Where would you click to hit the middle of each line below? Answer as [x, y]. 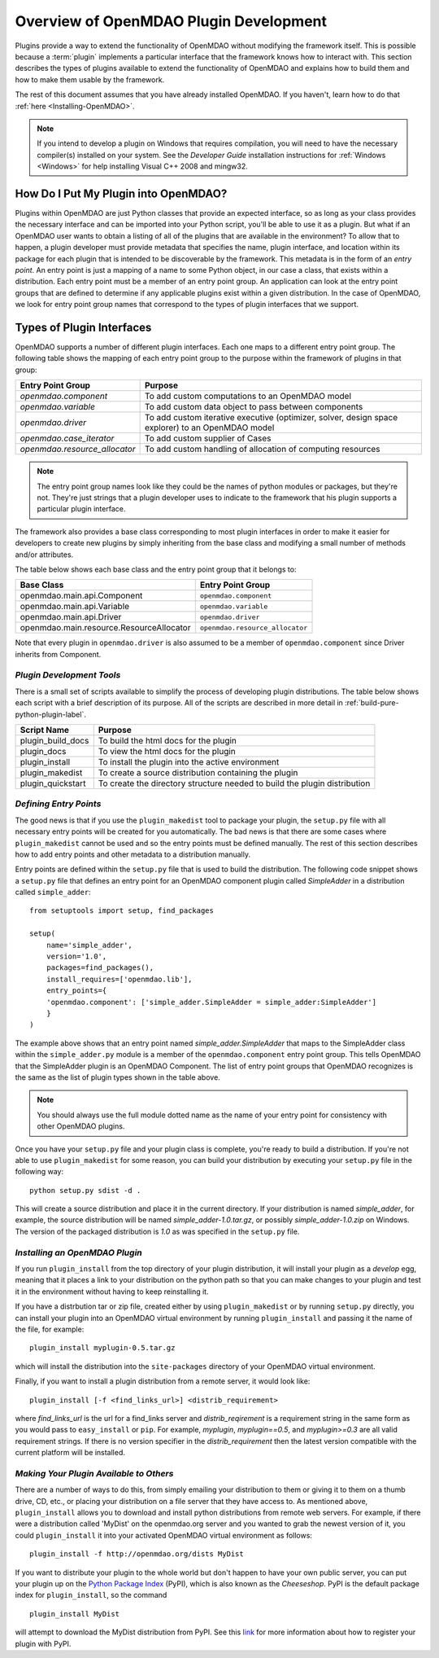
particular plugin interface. [81, 509]
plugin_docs [43, 751]
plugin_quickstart [53, 783]
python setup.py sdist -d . [85, 1190]
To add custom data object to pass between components [254, 407]
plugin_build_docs [54, 741]
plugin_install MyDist [75, 1614]
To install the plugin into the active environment [189, 762]
